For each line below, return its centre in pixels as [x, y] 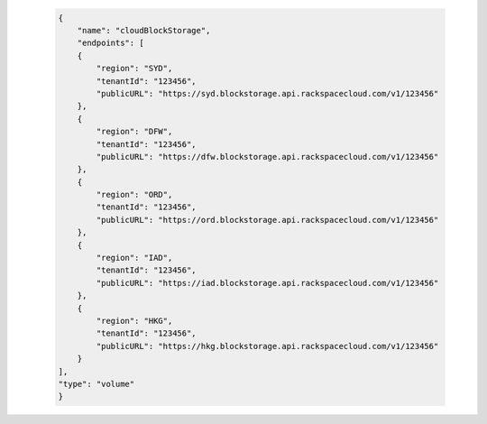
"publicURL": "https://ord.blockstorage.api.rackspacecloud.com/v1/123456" [267, 220]
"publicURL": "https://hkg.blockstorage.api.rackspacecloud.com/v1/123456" [267, 346]
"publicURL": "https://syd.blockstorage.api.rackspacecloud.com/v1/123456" [267, 93]
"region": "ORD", [134, 195]
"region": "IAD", [134, 258]
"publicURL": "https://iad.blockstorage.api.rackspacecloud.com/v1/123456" [267, 283]
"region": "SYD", [134, 69]
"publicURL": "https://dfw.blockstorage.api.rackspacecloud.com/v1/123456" [267, 157]
